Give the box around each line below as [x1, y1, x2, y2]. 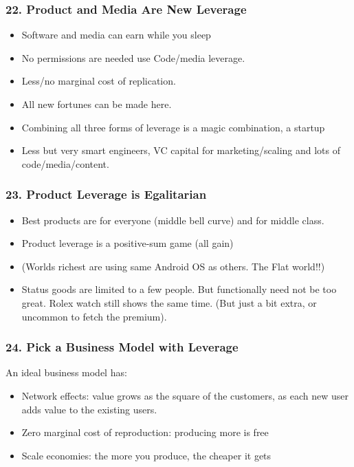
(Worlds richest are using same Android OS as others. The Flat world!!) [21, 259, 325, 273]
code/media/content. [21, 156, 109, 171]
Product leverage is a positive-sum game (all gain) [21, 236, 234, 250]
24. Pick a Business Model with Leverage [5, 338, 239, 356]
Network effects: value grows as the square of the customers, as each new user [21, 388, 349, 402]
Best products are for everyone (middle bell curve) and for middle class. [21, 213, 324, 227]
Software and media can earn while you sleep [21, 28, 211, 42]
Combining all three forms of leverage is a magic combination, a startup [21, 120, 325, 134]
